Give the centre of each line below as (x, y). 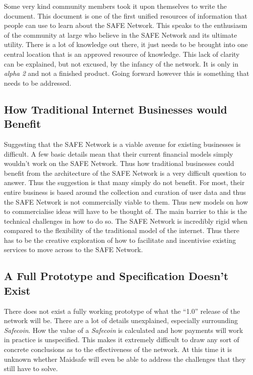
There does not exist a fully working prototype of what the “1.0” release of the (122, 311)
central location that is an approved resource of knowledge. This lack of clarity (122, 54)
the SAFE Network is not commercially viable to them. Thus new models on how (126, 201)
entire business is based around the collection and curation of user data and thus (125, 192)
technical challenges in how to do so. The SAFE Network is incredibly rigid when (126, 221)
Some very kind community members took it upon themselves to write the (115, 6)
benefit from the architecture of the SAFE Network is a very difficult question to (125, 173)
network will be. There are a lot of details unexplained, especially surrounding (121, 320)
